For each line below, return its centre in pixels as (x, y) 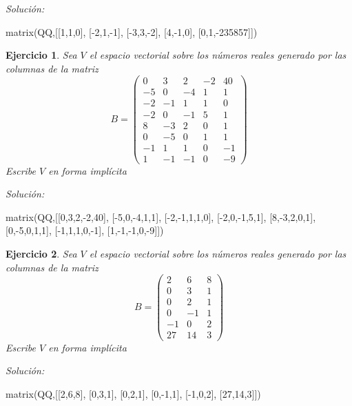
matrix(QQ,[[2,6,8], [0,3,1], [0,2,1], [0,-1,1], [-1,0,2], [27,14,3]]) (133, 393)
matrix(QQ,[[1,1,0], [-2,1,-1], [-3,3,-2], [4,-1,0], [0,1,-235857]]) (132, 31)
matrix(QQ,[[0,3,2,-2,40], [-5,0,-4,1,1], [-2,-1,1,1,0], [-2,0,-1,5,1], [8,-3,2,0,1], (161, 216)
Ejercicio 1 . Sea (41, 55)
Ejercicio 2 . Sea (41, 254)
